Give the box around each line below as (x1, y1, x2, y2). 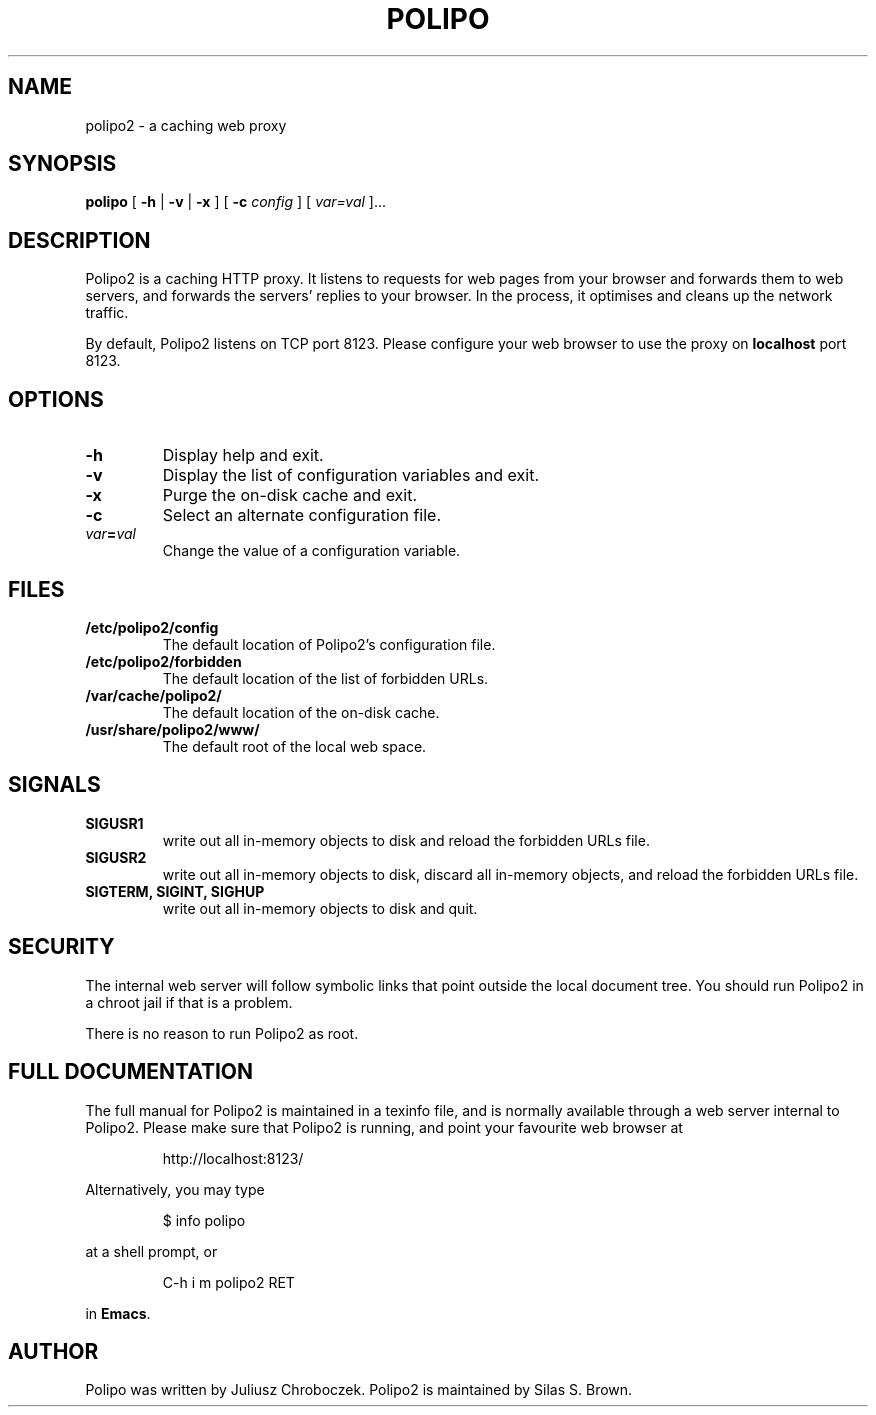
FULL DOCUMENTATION (8, 1059, 254, 1085)
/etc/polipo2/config (85, 618, 219, 636)
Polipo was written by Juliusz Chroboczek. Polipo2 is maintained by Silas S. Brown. (85, 1381, 633, 1399)
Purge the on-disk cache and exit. (162, 485, 418, 506)
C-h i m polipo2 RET (162, 1273, 295, 1291)
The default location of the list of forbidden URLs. (162, 669, 489, 687)
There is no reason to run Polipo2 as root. (85, 1024, 359, 1042)
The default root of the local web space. (162, 737, 427, 755)
